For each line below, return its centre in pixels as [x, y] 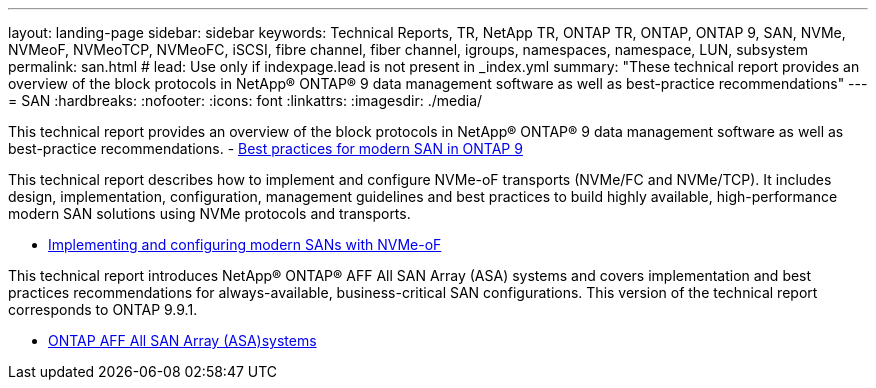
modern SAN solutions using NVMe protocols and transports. [209, 213]
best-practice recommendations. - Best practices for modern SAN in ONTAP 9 [265, 148]
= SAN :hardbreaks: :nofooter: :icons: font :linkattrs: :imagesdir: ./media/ [245, 100]
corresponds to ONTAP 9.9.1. [103, 309]
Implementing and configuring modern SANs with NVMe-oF [245, 244]
